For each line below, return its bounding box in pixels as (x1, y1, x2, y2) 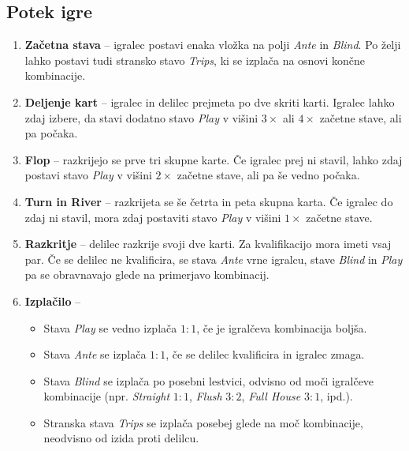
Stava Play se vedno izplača (43, 319, 177, 336)
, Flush (188, 388, 222, 404)
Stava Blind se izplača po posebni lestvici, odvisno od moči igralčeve (43, 372, 374, 389)
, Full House (241, 388, 301, 404)
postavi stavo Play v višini (24, 167, 152, 183)
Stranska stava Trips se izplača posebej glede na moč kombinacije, (43, 414, 363, 430)
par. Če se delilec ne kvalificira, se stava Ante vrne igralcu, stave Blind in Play (24, 250, 403, 267)
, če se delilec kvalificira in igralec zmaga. (165, 346, 365, 363)
